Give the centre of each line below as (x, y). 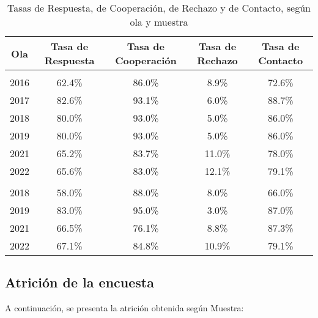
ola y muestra (159, 22)
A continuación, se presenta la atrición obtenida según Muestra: (124, 308)
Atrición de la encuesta (79, 282)
